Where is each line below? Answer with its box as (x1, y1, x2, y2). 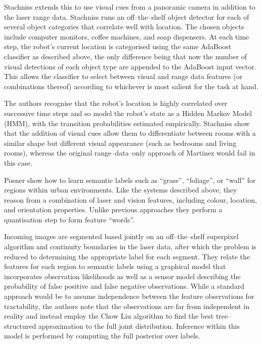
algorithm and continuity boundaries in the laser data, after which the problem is (4, 241, 256, 252)
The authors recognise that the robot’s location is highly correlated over (4, 98, 228, 108)
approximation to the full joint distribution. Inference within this (38, 320, 240, 331)
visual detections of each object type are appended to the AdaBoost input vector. (4, 61, 256, 71)
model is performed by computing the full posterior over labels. (4, 330, 200, 341)
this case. (4, 157, 33, 168)
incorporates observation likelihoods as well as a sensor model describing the (4, 271, 241, 281)
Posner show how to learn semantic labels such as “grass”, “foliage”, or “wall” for (4, 174, 256, 185)
